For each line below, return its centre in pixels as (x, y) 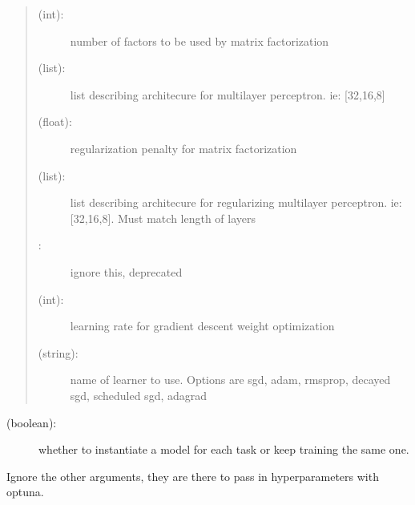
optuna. (25, 492)
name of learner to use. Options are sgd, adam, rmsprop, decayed (230, 380)
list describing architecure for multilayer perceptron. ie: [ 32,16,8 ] (228, 94)
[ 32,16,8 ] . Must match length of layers (163, 218)
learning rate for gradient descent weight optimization (202, 326)
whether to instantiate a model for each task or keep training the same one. (224, 449)
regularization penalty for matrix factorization (183, 148)
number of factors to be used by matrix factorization (199, 40)
